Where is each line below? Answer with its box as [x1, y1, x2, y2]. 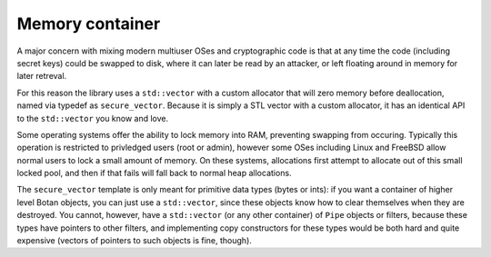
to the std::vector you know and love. [16, 113, 169, 124]
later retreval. [16, 71, 67, 82]
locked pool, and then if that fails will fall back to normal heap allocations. [16, 168, 292, 179]
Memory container [16, 14, 161, 34]
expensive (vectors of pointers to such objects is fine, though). [16, 235, 252, 246]
